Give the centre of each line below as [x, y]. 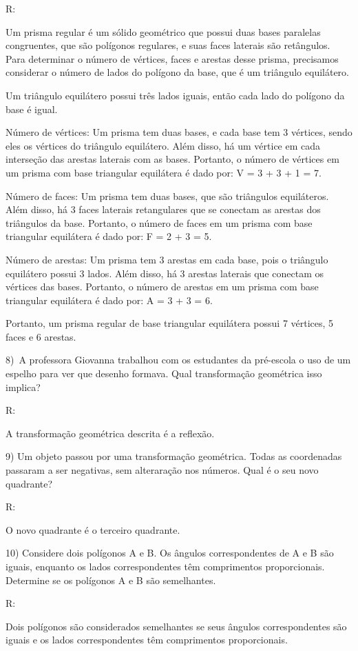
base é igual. [32, 109]
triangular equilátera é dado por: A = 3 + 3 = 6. [109, 300]
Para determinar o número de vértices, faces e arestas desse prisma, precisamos [172, 58]
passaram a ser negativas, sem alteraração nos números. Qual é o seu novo [162, 470]
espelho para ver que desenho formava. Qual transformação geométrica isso [164, 373]
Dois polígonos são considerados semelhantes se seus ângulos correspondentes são [176, 626]
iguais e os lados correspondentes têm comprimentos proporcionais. [147, 640]
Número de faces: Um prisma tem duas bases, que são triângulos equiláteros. [167, 196]
